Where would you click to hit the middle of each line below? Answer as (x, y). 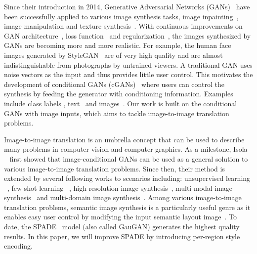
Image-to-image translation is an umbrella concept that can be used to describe (124, 139)
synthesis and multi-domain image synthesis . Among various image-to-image (123, 197)
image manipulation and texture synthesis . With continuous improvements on (123, 26)
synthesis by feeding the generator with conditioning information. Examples (119, 94)
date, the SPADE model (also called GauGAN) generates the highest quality (122, 227)
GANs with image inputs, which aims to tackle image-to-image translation (117, 113)
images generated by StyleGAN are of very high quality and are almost (113, 55)
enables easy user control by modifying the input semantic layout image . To (120, 217)
